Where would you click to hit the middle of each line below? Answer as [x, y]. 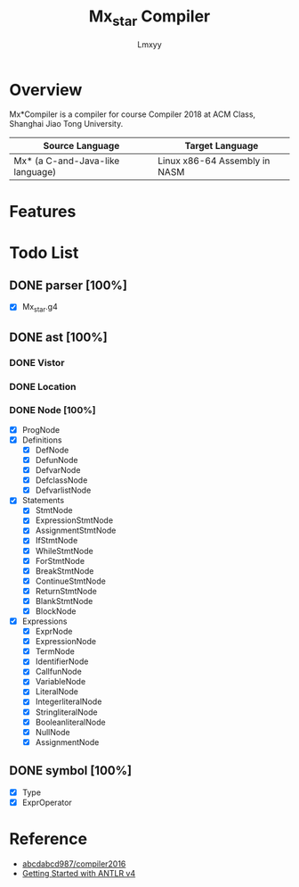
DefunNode [57, 460]
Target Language [222, 146]
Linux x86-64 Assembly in [214, 161]
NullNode [53, 732]
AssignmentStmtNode [76, 531]
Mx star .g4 [40, 308]
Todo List [44, 253]
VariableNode [61, 682]
